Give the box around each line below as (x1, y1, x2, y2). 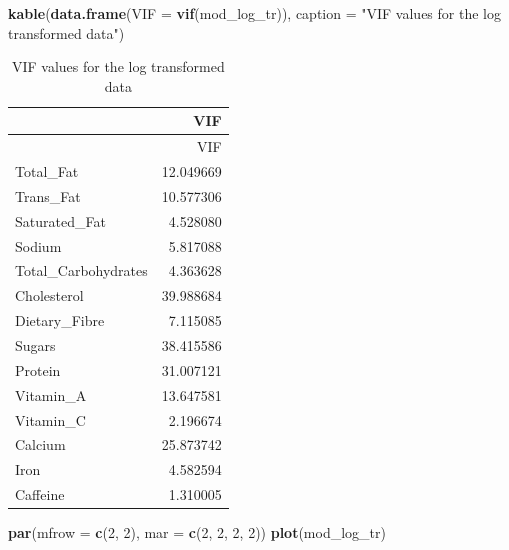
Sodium (15, 235, 62, 256)
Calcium (15, 434, 66, 455)
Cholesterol (15, 285, 84, 306)
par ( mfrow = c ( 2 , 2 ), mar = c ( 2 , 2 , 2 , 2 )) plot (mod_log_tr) (8, 522, 386, 543)
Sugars (15, 334, 56, 355)
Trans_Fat (15, 185, 81, 206)
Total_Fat (15, 161, 79, 182)
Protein (15, 359, 61, 380)
